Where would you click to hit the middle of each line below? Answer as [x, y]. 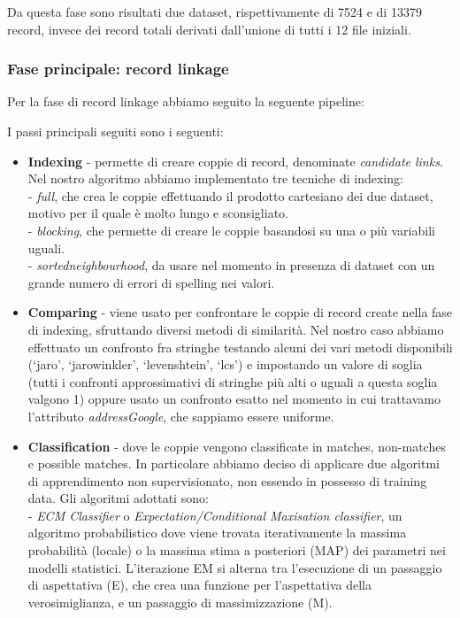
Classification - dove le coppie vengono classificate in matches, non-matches [237, 446]
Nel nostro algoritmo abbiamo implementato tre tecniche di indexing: [215, 178]
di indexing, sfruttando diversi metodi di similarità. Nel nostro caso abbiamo [236, 329]
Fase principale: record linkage [118, 69]
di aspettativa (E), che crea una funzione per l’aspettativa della [199, 585]
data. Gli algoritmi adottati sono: [118, 498]
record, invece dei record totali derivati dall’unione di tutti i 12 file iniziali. [209, 29]
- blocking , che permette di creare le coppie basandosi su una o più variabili [231, 230]
